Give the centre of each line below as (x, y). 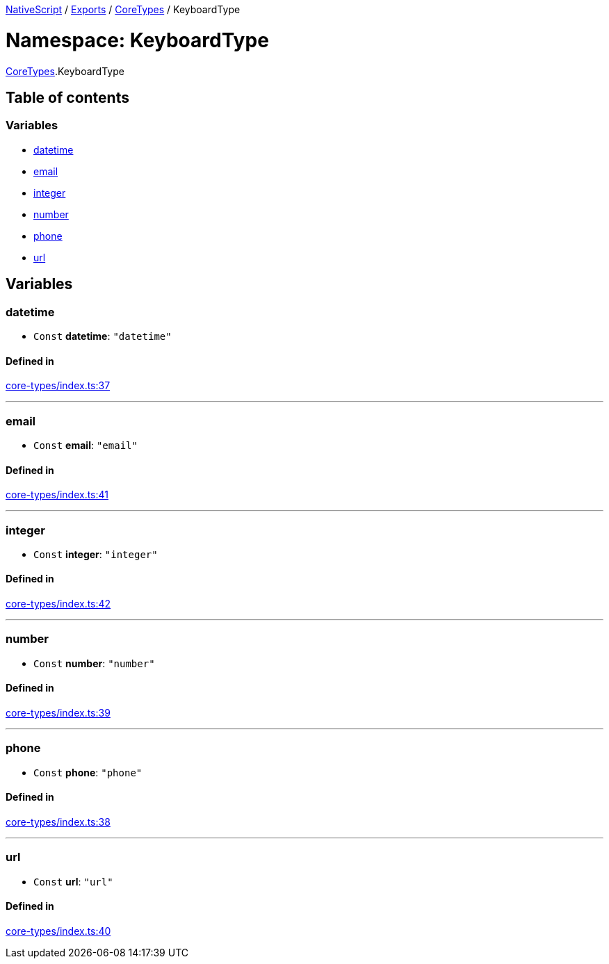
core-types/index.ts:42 (58, 604)
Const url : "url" (73, 881)
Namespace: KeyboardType (137, 40)
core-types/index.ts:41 (57, 495)
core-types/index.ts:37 (58, 386)
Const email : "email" (86, 445)
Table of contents (67, 97)
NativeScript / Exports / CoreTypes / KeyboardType (123, 9)
